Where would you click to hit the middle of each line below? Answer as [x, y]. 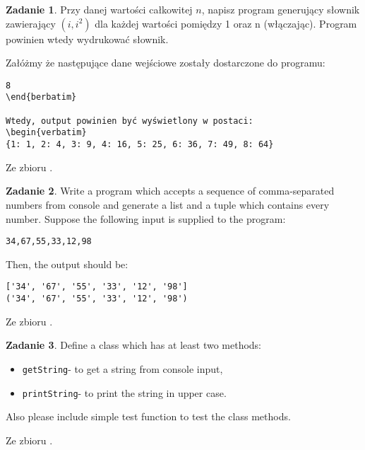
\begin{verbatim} [46, 133]
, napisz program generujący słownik [281, 9]
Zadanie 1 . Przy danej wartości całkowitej [99, 9]
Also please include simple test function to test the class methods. [148, 416]
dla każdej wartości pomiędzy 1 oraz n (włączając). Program [226, 23]
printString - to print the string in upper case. [124, 392]
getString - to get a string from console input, [122, 368]
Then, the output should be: [67, 264]
